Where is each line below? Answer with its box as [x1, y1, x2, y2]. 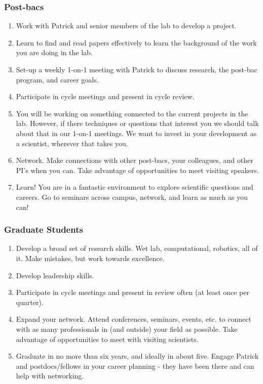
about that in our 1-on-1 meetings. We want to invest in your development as [16, 127, 257, 138]
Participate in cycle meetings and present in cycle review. [16, 91, 195, 102]
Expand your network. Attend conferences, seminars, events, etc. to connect [16, 314, 251, 324]
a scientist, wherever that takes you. [16, 138, 128, 148]
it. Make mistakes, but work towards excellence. [16, 252, 165, 263]
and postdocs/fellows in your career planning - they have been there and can [16, 360, 254, 371]
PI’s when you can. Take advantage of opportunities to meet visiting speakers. [16, 164, 259, 175]
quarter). [16, 296, 44, 307]
